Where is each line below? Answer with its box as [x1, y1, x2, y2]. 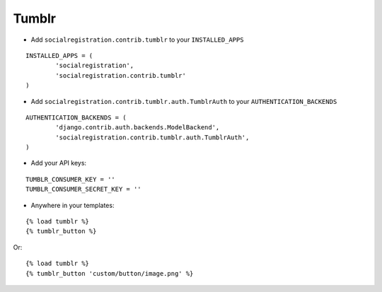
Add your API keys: [30, 159, 87, 168]
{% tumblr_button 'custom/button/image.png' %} [25, 269, 194, 277]
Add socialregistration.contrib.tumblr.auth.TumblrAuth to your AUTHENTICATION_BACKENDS [30, 97, 337, 105]
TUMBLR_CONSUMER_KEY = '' [25, 175, 116, 183]
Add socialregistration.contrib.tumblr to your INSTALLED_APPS [30, 35, 244, 44]
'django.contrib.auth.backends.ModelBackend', [55, 124, 220, 132]
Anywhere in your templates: [30, 201, 115, 209]
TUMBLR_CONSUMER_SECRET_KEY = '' [25, 185, 141, 194]
